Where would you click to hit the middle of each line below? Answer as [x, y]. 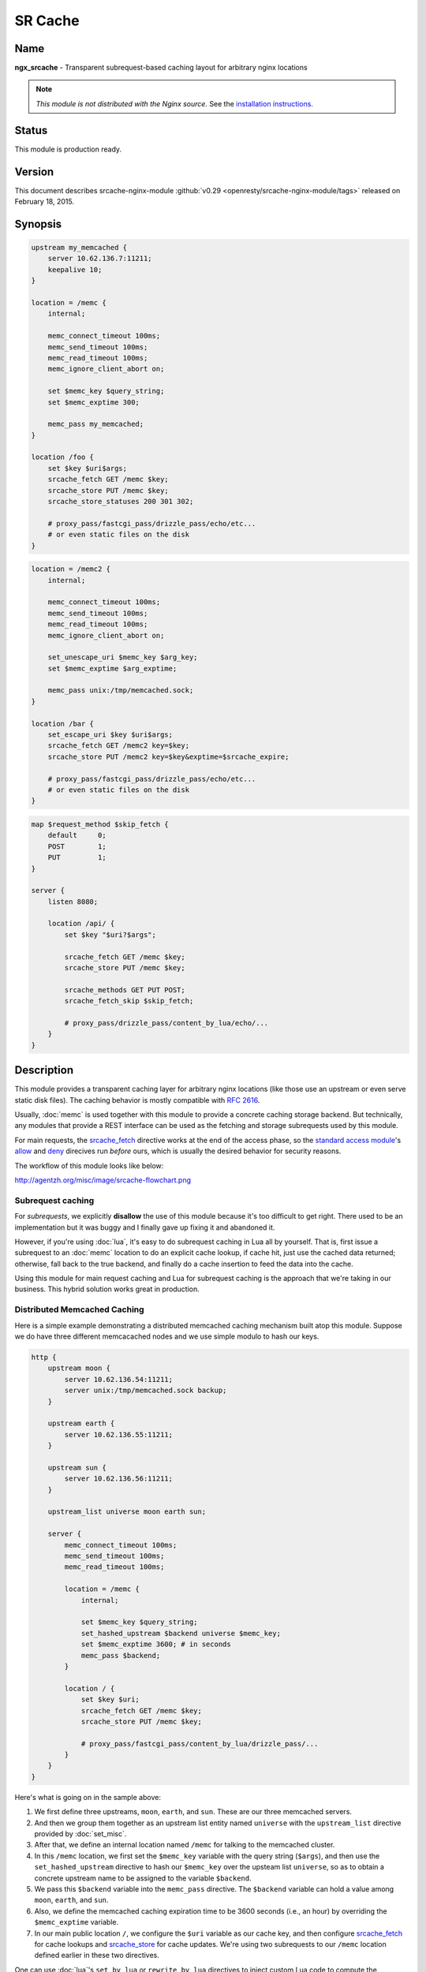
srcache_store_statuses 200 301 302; [121, 502]
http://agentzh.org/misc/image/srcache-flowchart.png [103, 1180]
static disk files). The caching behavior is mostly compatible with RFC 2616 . [137, 1100]
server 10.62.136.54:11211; [119, 1379]
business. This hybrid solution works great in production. [107, 1289]
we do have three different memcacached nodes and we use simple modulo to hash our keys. [167, 1336]
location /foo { [63, 457]
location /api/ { [81, 924]
